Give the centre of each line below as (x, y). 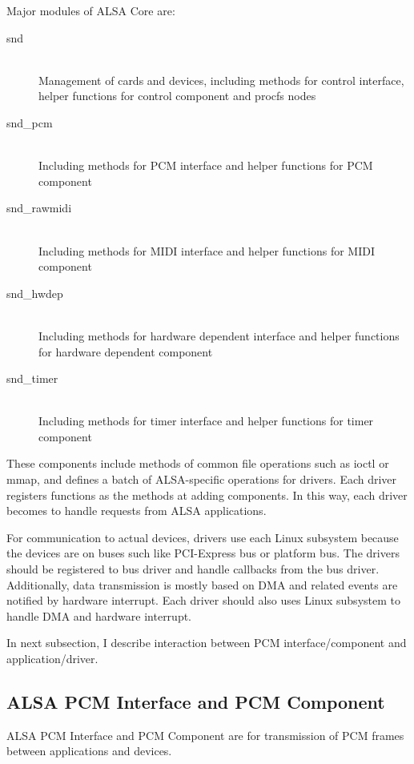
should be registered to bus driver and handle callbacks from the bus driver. (193, 569)
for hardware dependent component (126, 351)
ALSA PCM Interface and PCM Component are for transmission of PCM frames (205, 735)
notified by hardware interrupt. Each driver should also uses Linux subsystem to (203, 600)
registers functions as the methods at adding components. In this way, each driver (207, 495)
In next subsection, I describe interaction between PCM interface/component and (207, 643)
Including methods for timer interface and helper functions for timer (206, 421)
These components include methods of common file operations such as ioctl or (198, 463)
